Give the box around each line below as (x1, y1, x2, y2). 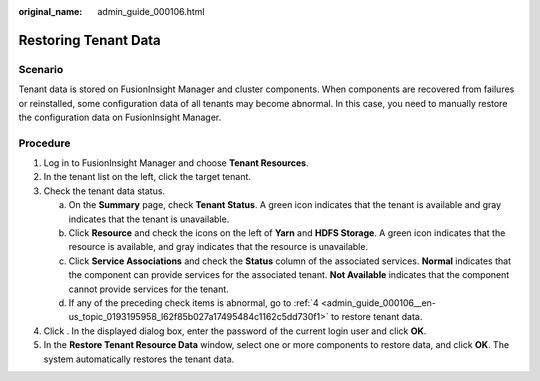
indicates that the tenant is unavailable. (68, 213, 230, 225)
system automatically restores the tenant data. (43, 353, 235, 365)
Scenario (18, 62, 64, 76)
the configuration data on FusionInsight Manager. (18, 111, 222, 123)
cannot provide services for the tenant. (68, 283, 229, 295)
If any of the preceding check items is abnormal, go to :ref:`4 (68, 296, 319, 309)
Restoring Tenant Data (18, 31, 162, 49)
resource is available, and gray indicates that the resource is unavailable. (68, 241, 369, 253)
